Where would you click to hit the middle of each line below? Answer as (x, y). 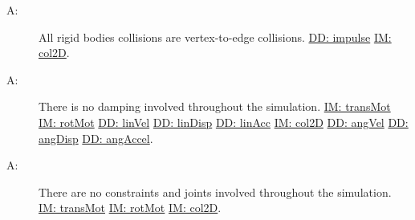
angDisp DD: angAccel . (96, 138)
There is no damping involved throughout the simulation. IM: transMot (215, 106)
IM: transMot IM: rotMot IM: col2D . (130, 208)
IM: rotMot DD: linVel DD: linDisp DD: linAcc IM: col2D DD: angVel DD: (224, 122)
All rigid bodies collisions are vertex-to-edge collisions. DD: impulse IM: (215, 37)
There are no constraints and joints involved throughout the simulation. (215, 191)
